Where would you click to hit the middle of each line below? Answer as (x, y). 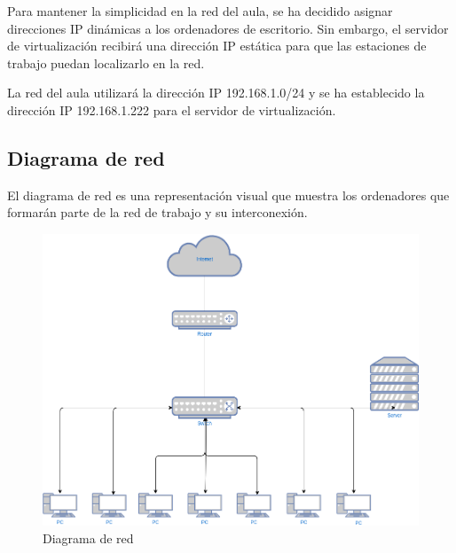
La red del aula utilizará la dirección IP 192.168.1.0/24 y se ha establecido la (216, 93)
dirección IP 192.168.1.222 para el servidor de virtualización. (172, 109)
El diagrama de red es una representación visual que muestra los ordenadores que (228, 195)
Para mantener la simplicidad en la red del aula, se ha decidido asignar (200, 11)
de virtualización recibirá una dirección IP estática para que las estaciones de (217, 46)
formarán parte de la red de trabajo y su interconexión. (157, 212)
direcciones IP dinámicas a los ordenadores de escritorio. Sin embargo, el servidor (228, 28)
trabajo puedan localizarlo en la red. (106, 62)
